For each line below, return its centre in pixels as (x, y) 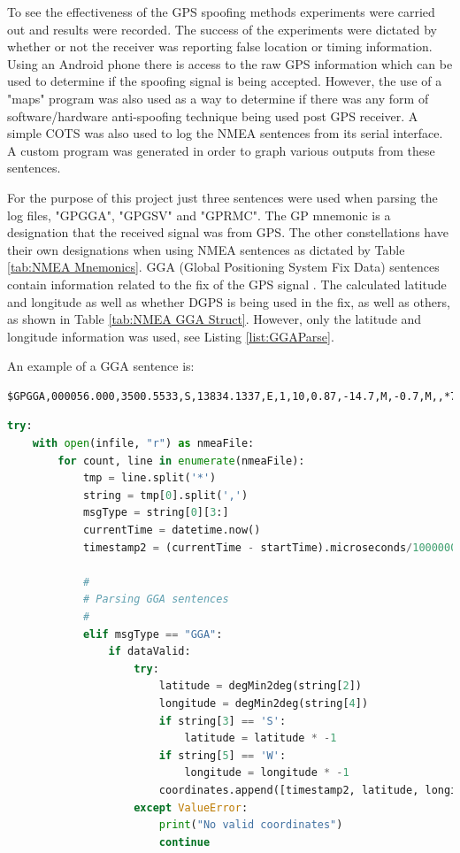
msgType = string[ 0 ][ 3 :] (156, 513)
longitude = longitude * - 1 (267, 773)
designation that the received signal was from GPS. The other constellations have (228, 232)
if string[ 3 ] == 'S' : (222, 721)
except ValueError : (191, 807)
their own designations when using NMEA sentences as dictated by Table (206, 249)
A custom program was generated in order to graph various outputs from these (221, 150)
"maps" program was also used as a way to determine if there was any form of (218, 98)
